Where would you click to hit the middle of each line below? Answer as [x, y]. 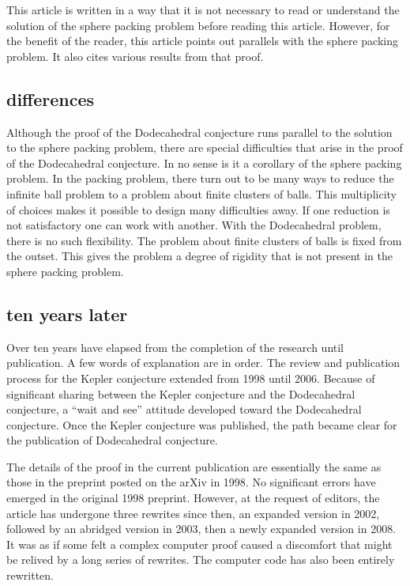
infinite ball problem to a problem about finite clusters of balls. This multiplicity [201, 193]
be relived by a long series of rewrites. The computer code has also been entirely [201, 560]
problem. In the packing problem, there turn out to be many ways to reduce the [200, 178]
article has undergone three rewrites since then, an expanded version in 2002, [193, 513]
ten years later [67, 314]
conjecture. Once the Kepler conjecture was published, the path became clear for [202, 424]
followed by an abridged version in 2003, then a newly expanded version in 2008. [201, 529]
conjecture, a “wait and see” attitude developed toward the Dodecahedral [184, 409]
